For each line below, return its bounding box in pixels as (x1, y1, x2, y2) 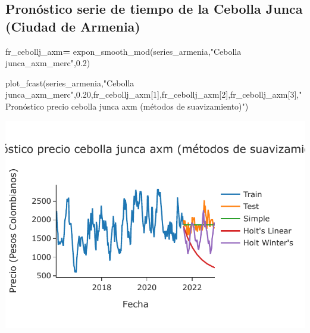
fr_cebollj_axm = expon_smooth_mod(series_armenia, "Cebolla (5, 45, 242, 57)
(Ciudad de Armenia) (5, 17, 140, 35)
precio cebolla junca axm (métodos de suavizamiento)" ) (46, 99, 249, 112)
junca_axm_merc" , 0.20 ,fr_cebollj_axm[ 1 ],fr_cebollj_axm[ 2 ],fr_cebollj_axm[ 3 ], (5, 88, 299, 101)
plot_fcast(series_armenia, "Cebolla (5, 76, 134, 89)
